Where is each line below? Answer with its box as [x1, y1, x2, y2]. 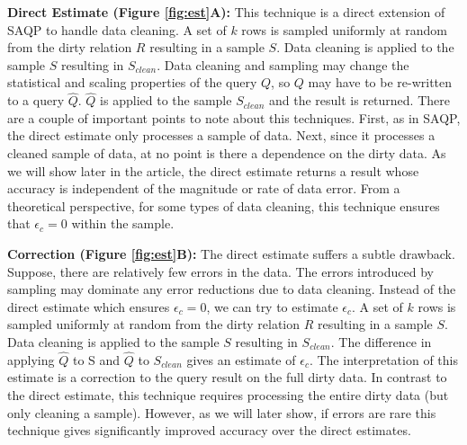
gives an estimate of [186, 350, 296, 369]
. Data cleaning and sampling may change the [157, 55, 409, 74]
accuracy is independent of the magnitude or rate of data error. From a [7, 179, 400, 198]
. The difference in [330, 332, 432, 351]
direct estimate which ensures [7, 297, 170, 316]
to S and [72, 350, 121, 369]
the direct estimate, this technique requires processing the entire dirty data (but [7, 385, 449, 404]
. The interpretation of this [309, 350, 458, 369]
